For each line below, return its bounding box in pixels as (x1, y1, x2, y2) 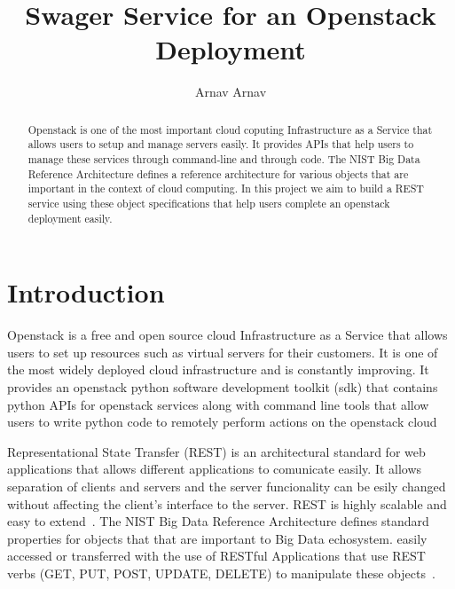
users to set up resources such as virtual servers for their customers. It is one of (7, 342, 438, 361)
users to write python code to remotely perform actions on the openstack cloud (7, 412, 437, 431)
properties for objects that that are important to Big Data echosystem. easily (7, 529, 428, 547)
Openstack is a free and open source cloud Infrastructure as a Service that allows (7, 326, 448, 344)
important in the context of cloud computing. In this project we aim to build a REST (27, 181, 424, 196)
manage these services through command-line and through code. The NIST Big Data (27, 152, 420, 167)
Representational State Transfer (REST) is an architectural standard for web (7, 442, 426, 460)
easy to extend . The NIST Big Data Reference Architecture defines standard (7, 512, 429, 530)
